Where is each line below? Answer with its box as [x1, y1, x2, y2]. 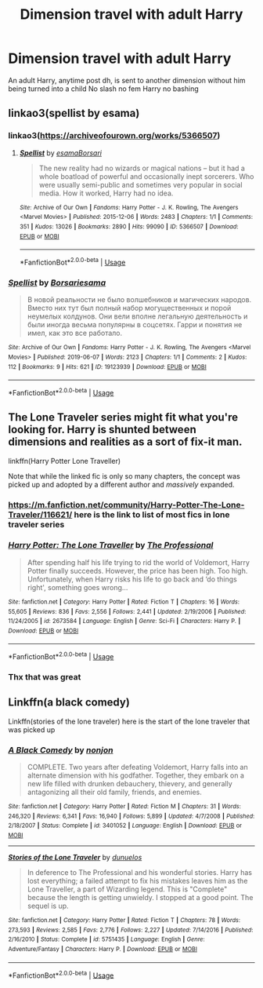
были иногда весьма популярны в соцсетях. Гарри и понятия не [27, 320, 243, 330]
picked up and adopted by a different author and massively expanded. [8, 479, 235, 489]
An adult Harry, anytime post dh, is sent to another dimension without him [8, 75, 246, 85]
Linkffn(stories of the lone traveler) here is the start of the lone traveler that [8, 716, 250, 726]
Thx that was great [8, 672, 81, 683]
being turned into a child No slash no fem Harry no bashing [8, 84, 200, 93]
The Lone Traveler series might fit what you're [8, 410, 239, 425]
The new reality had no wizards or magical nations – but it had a [38, 163, 245, 173]
